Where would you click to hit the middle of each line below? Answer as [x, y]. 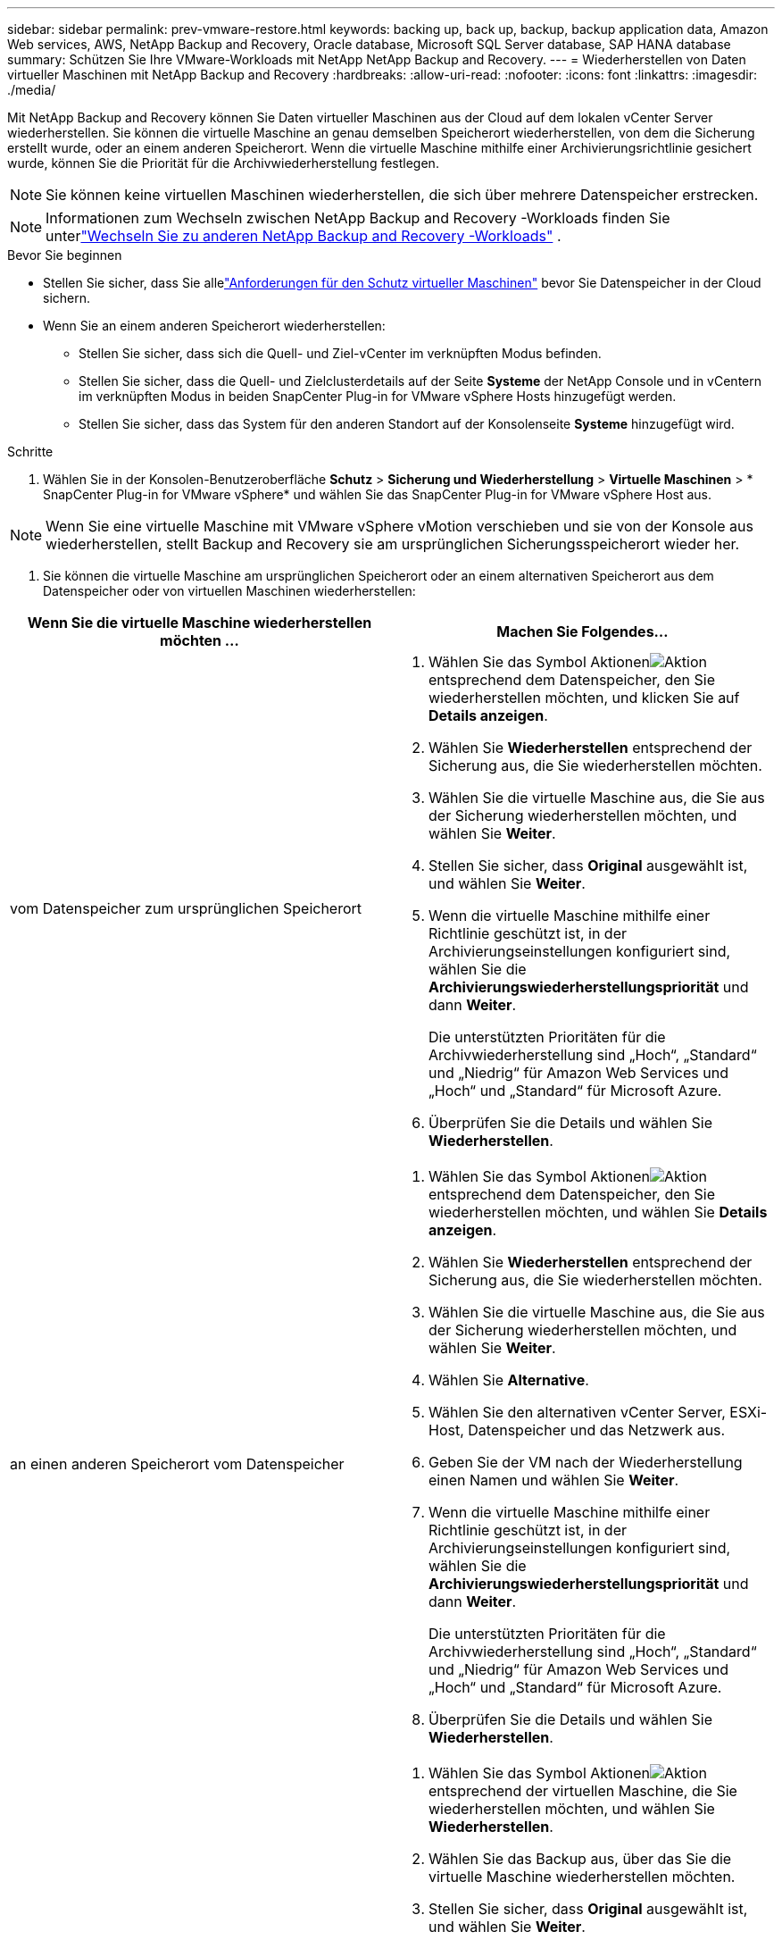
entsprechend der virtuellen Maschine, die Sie [583, 1791]
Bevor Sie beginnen [65, 255]
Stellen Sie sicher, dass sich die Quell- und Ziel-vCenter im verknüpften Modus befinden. [340, 353]
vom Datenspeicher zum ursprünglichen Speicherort [186, 908]
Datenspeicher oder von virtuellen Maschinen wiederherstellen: [229, 591]
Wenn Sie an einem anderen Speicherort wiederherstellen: [214, 326]
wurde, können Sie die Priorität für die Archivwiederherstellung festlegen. [223, 163]
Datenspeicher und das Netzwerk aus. [597, 1430]
